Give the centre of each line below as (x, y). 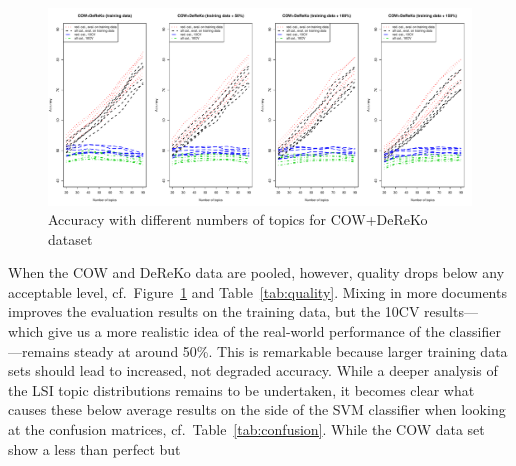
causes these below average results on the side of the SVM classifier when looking (257, 409)
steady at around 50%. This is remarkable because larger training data (291, 350)
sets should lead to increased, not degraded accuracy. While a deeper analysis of (253, 370)
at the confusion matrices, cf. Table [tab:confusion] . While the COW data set (246, 429)
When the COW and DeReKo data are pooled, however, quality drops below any (256, 272)
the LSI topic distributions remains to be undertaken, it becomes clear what (241, 389)
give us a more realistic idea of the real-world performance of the (246, 331)
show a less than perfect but (94, 448)
